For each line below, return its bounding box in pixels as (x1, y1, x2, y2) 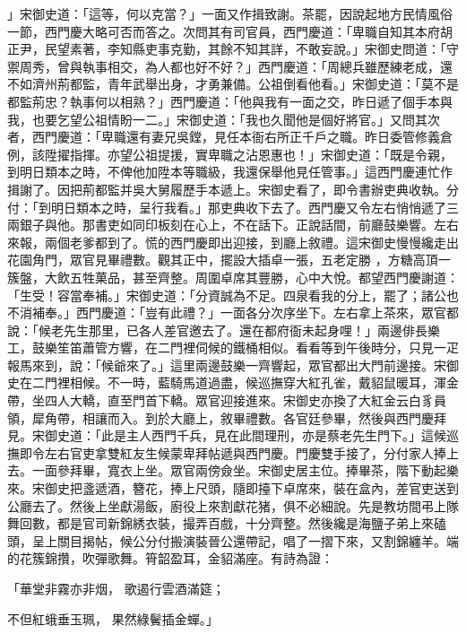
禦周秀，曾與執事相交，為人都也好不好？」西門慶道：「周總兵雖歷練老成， (7, 56, 440, 75)
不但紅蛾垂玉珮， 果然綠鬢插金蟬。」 (7, 609, 219, 628)
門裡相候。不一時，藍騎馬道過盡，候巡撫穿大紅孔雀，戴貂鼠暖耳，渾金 (44, 373, 459, 392)
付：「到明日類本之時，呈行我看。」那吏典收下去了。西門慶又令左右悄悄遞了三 (7, 197, 459, 216)
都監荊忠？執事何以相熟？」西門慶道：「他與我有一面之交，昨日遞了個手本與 (7, 91, 453, 110)
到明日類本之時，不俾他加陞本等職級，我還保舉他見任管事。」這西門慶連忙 (7, 162, 440, 181)
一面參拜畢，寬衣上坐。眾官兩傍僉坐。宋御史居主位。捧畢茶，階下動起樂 (31, 461, 459, 480)
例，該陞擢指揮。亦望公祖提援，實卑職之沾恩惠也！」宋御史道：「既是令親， (7, 144, 453, 163)
